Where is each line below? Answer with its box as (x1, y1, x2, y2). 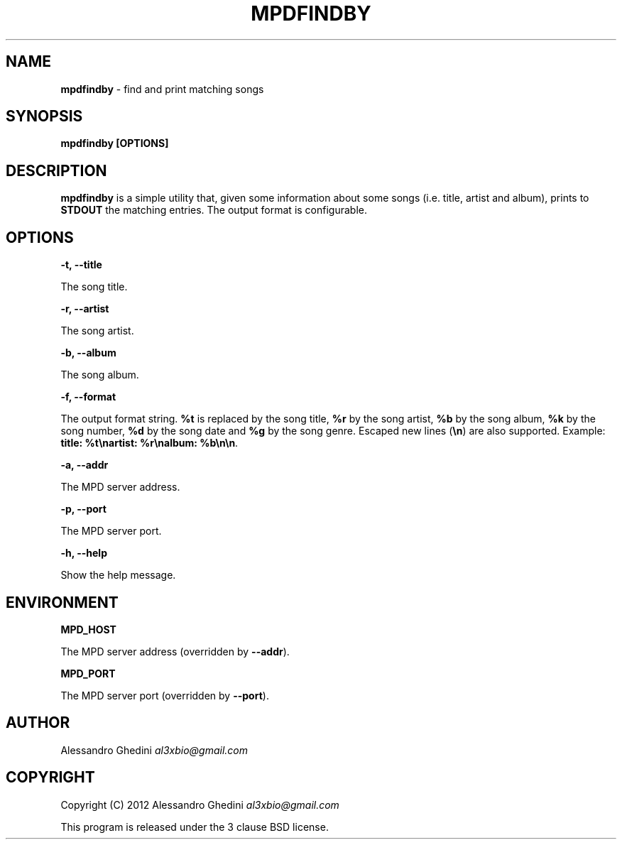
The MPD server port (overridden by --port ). (60, 689, 269, 702)
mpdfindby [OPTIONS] (60, 137, 169, 150)
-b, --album (60, 347, 116, 359)
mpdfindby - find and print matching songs (60, 82, 264, 95)
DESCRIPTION (6, 161, 107, 180)
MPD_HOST (60, 623, 116, 636)
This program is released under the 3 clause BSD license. (60, 820, 329, 833)
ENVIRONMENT (6, 593, 119, 611)
